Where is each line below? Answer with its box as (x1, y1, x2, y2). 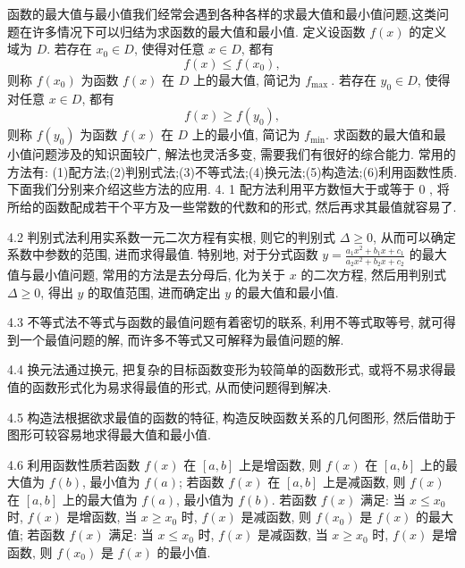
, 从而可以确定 (373, 227, 456, 246)
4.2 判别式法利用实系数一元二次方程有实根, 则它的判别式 (7, 227, 336, 246)
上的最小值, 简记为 (191, 125, 300, 144)
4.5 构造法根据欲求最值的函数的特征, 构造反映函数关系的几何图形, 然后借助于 (7, 407, 456, 426)
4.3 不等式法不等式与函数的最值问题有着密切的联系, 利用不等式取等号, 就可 (7, 313, 444, 331)
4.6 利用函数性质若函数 (7, 455, 140, 473)
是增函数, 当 (66, 507, 138, 526)
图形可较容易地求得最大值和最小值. (7, 425, 211, 444)
